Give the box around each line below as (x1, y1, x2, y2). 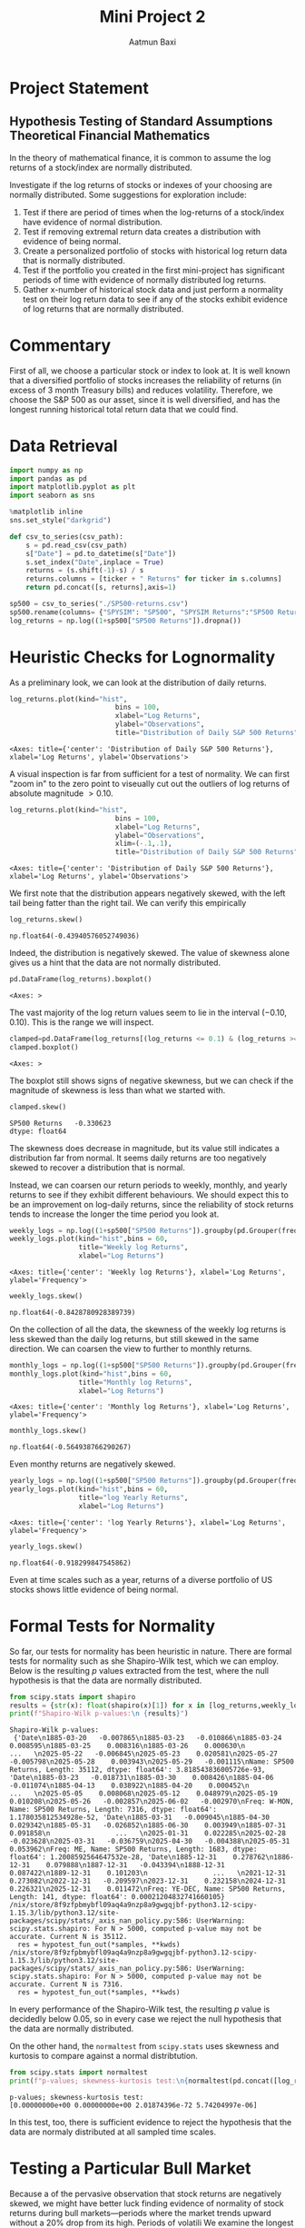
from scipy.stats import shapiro (9, 1692, 136, 1701)
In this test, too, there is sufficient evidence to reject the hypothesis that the (9, 2117, 292, 2127)
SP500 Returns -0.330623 (9, 1119, 112, 1128)
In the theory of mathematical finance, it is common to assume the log (9, 152, 271, 163)
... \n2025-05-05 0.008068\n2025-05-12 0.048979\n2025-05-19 (9, 1789, 279, 1798)
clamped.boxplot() (9, 1042, 79, 1051)
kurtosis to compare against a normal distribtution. (9, 2051, 198, 2062)
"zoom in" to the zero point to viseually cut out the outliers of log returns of (9, 778, 290, 789)
